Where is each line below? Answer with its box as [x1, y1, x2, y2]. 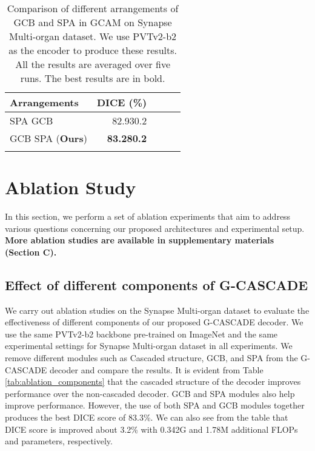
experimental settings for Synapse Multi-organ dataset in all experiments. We [5, 339, 293, 352]
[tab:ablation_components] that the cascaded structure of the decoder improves [5, 375, 301, 388]
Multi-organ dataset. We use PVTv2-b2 [9, 29, 177, 43]
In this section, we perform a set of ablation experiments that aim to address [5, 210, 291, 223]
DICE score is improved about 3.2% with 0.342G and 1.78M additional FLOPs [5, 422, 298, 435]
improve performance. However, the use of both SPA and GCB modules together [5, 399, 305, 412]
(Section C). [5, 245, 57, 258]
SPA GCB [10, 114, 53, 127]
